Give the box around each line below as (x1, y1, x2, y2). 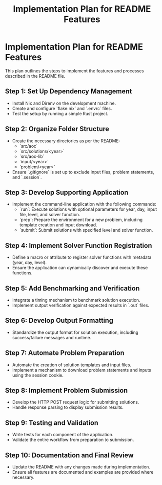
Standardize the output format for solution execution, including (12, 329, 139, 335)
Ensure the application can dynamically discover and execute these (12, 265, 148, 271)
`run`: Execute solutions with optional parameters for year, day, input (19, 206, 157, 212)
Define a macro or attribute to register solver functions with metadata (12, 254, 152, 260)
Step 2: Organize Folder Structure (5, 125, 110, 133)
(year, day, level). (12, 260, 47, 265)
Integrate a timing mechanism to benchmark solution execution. (12, 297, 141, 303)
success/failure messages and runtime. (12, 334, 92, 340)
